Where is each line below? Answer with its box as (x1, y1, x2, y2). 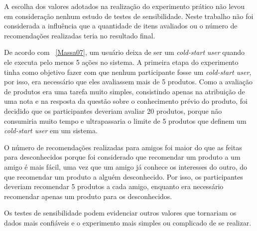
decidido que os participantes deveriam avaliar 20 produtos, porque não (4, 105, 222, 116)
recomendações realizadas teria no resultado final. (4, 30, 155, 40)
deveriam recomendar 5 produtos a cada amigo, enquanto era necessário (4, 181, 224, 192)
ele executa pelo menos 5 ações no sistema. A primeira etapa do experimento (4, 56, 239, 67)
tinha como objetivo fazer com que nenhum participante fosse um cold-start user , (4, 66, 252, 77)
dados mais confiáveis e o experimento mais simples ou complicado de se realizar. (4, 217, 252, 228)
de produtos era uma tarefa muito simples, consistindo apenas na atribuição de (4, 86, 245, 96)
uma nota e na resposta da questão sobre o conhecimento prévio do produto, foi (4, 96, 248, 106)
